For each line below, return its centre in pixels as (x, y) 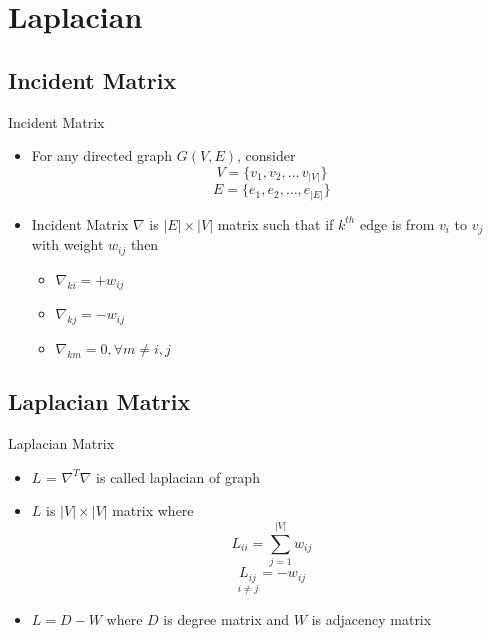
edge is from (397, 223)
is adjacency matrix (371, 618)
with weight (67, 244)
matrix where (153, 510)
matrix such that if (275, 223)
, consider (266, 155)
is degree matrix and (226, 618)
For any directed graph (102, 155)
